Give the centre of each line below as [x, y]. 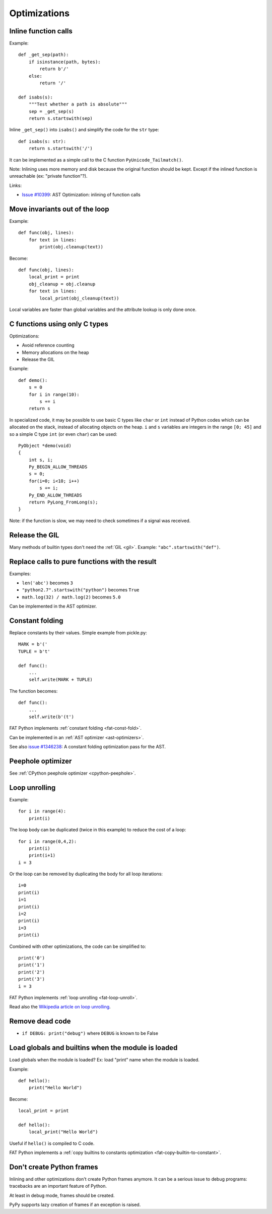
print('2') [32, 972]
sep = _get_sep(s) [51, 111]
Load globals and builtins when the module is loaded [93, 1048]
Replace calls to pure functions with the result [83, 561]
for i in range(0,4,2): [48, 841]
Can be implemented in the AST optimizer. [53, 606]
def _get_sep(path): [44, 55]
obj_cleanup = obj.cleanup [62, 284]
